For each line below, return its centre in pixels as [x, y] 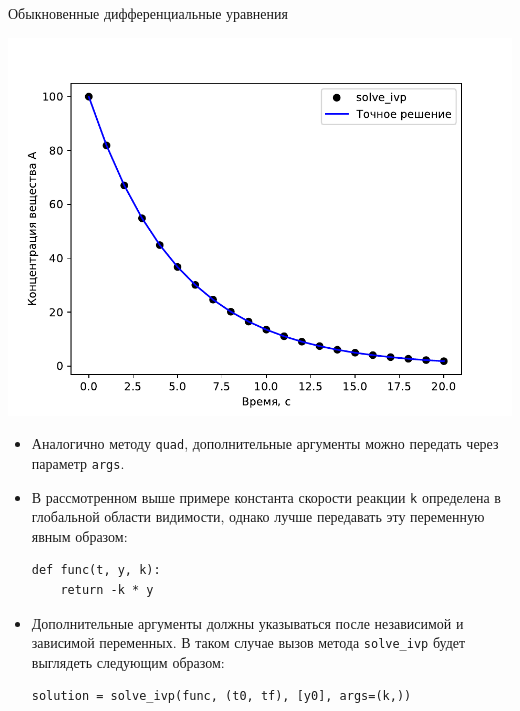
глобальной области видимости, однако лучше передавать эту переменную [258, 516]
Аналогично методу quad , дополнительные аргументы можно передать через [265, 443]
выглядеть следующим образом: [128, 661]
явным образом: [79, 535]
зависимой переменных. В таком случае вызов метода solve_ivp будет [248, 642]
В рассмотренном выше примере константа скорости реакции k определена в [266, 496]
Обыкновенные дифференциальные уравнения [148, 13]
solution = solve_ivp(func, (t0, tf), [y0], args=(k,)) [221, 696]
